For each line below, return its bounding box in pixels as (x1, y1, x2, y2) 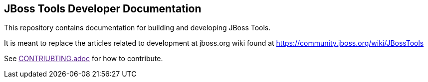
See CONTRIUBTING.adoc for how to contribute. (4, 54, 163, 63)
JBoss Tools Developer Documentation (4, 2, 202, 15)
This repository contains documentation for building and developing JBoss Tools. (4, 23, 271, 32)
